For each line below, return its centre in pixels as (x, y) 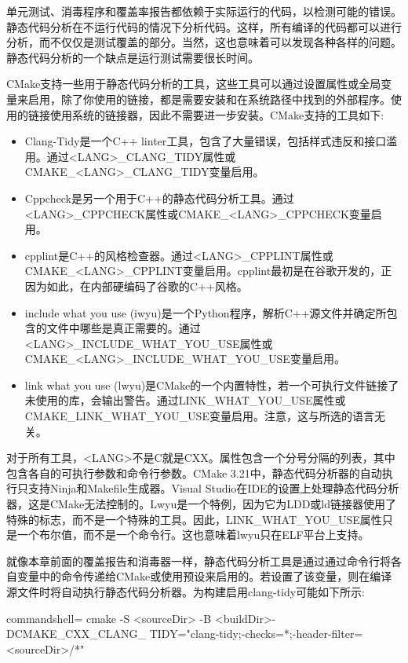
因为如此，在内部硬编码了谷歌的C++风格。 (136, 286)
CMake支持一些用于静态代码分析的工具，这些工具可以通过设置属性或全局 (194, 84)
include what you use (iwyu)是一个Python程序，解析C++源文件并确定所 (206, 312)
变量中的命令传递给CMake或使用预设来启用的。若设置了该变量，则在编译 (204, 576)
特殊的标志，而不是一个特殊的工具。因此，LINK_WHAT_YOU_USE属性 (194, 519)
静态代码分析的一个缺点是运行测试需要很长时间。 (133, 57)
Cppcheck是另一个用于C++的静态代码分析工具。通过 (159, 198)
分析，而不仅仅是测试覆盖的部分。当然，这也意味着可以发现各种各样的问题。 (204, 42)
